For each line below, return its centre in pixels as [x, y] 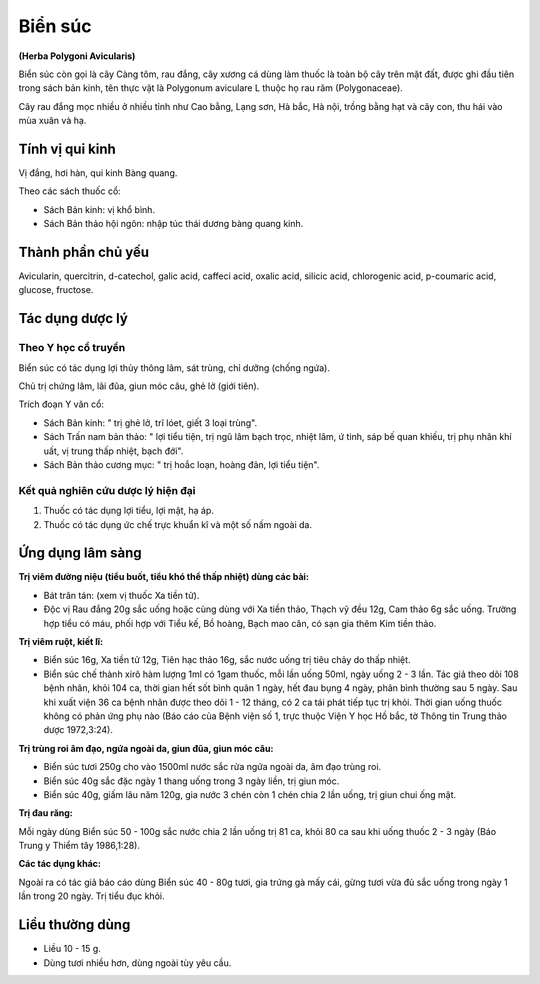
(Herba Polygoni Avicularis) [77, 56]
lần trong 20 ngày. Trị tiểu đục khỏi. [91, 896]
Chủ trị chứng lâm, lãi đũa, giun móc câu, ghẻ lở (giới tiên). [139, 386]
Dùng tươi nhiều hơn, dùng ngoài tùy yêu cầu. [137, 962]
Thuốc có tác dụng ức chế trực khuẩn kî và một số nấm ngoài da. [177, 524]
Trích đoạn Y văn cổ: [61, 404]
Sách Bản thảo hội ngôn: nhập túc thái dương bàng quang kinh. [173, 224]
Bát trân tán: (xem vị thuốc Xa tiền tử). [121, 595]
